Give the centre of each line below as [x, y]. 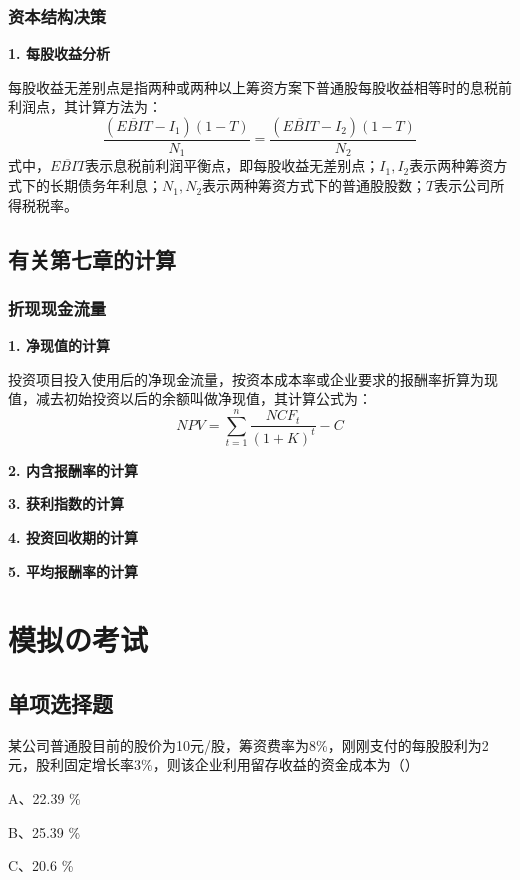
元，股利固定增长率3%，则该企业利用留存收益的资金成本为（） [213, 764]
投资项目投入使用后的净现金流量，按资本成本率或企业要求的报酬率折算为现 [253, 378]
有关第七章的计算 [92, 258]
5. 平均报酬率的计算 [73, 570]
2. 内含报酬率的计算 [73, 469]
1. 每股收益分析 [59, 53]
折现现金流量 [57, 307]
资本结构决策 [57, 15]
